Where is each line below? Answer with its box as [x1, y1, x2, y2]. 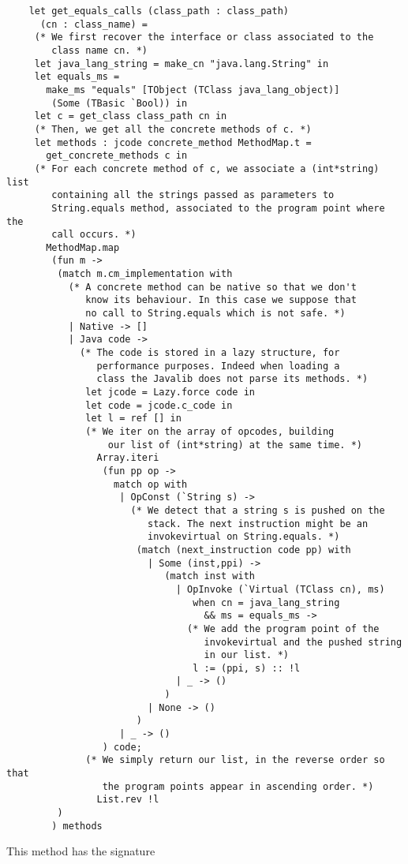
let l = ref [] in [85, 413, 182, 425]
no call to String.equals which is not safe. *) [85, 308, 346, 320]
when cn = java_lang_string [193, 597, 340, 608]
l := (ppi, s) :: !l [193, 662, 301, 674]
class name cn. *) [51, 44, 148, 56]
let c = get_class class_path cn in [34, 110, 227, 122]
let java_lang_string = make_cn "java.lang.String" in [34, 58, 329, 69]
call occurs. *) [51, 229, 137, 241]
